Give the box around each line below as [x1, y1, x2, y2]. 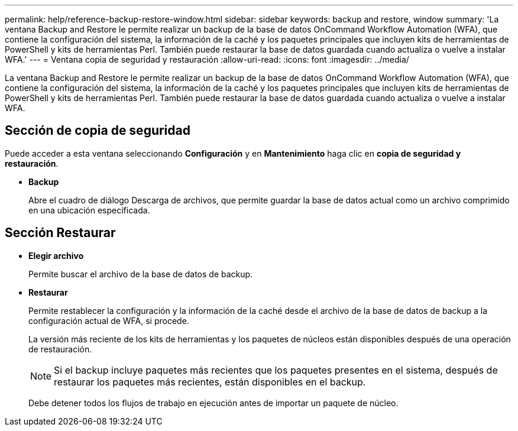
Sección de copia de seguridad [5, 123, 190, 138]
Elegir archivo [28, 250, 84, 261]
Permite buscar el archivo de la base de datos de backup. [28, 268, 253, 279]
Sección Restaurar [5, 225, 116, 241]
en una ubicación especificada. [28, 205, 150, 215]
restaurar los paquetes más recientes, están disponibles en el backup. [54, 375, 366, 388]
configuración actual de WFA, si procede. [28, 315, 189, 326]
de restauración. [28, 343, 92, 354]
